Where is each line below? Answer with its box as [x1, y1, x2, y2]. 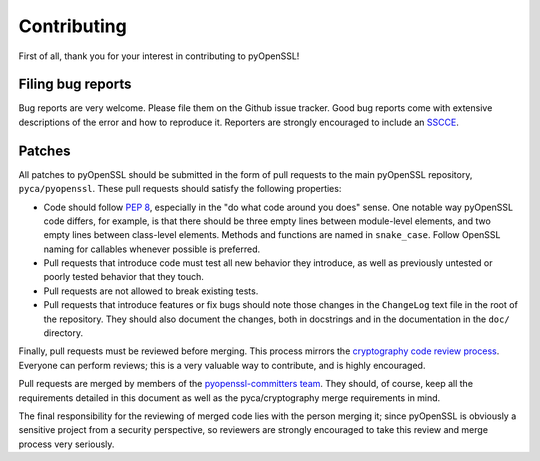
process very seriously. [18, 438, 115, 450]
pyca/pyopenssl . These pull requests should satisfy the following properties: [18, 183, 342, 195]
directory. [43, 327, 84, 339]
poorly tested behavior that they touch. [43, 271, 204, 283]
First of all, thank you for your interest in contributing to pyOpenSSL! [18, 50, 300, 62]
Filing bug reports [18, 76, 132, 93]
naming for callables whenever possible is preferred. [43, 243, 260, 255]
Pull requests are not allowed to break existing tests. [43, 285, 259, 297]
